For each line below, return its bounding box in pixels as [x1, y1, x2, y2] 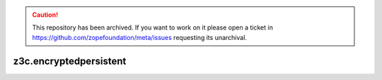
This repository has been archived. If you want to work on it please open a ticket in [32, 23, 274, 32]
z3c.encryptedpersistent [13, 55, 127, 67]
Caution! [32, 11, 59, 19]
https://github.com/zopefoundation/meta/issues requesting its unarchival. [32, 33, 248, 41]
